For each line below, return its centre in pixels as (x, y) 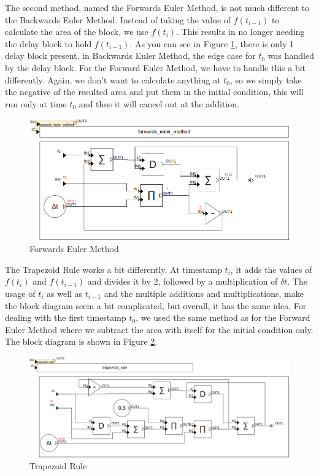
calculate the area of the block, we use (77, 32)
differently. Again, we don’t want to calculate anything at (113, 79)
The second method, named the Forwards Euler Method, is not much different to (157, 7)
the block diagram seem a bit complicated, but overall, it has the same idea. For (156, 305)
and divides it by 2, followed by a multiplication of (183, 281)
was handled (291, 56)
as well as (65, 293)
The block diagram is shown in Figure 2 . (81, 341)
